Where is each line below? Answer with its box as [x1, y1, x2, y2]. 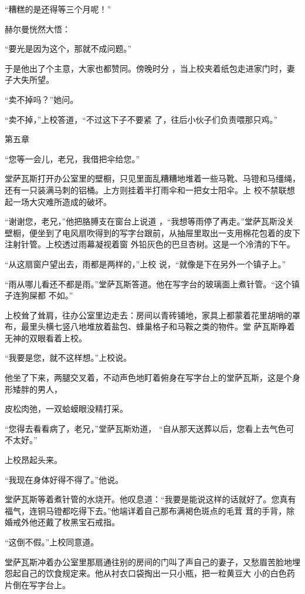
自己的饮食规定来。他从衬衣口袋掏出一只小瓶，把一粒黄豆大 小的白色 [21, 567, 287, 579]
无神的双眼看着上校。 [5, 331, 87, 344]
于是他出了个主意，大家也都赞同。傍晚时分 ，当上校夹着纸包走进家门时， [5, 62, 287, 74]
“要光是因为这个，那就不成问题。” [5, 42, 132, 55]
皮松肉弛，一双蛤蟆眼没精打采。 [5, 402, 128, 415]
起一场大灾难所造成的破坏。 [5, 195, 111, 207]
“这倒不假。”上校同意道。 [5, 536, 99, 548]
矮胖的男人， [12, 382, 62, 395]
